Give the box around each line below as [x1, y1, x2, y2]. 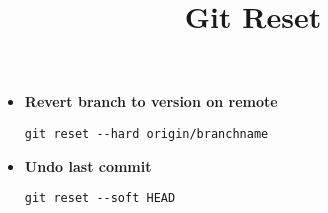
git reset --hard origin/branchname [24, 126, 269, 141]
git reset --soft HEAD [24, 191, 176, 206]
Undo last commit [24, 155, 152, 176]
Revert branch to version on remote [24, 91, 278, 112]
